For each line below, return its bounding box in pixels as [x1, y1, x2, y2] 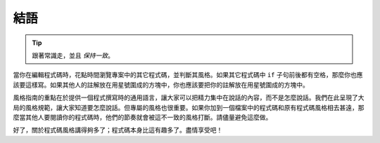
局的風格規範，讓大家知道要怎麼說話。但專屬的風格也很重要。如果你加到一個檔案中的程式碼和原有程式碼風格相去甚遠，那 [13, 103, 365, 111]
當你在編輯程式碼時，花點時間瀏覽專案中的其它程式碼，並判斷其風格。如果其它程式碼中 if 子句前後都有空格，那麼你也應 [13, 71, 363, 79]
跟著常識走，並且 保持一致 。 [32, 51, 114, 60]
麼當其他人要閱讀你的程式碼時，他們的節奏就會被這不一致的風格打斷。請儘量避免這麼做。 [13, 113, 272, 121]
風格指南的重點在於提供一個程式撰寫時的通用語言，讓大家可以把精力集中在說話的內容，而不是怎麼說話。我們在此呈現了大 [13, 93, 365, 102]
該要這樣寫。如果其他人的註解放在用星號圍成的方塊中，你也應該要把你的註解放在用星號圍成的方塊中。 [13, 81, 309, 89]
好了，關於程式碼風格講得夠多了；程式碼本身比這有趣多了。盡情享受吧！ [13, 126, 223, 135]
